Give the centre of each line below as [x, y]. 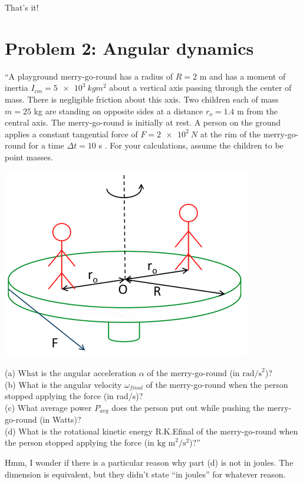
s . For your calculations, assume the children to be [191, 145]
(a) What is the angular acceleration [70, 373]
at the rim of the [230, 134]
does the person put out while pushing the [188, 407]
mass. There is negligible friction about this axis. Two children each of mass [142, 99]
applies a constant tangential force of [71, 134]
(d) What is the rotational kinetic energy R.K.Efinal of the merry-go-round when [151, 431]
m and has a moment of [243, 76]
